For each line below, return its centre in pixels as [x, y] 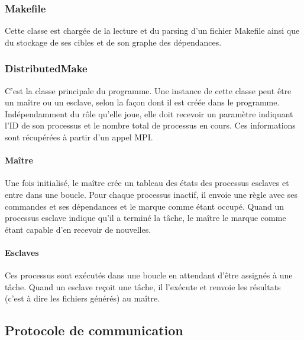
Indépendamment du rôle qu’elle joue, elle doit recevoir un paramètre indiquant [149, 113]
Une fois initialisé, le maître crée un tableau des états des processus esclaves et [147, 183]
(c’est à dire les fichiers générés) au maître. [83, 298]
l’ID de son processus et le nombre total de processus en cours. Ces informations [150, 125]
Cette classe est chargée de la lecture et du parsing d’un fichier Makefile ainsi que [152, 31]
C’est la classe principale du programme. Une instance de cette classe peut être [148, 90]
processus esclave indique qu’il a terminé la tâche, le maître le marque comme [145, 218]
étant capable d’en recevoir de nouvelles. [78, 229]
